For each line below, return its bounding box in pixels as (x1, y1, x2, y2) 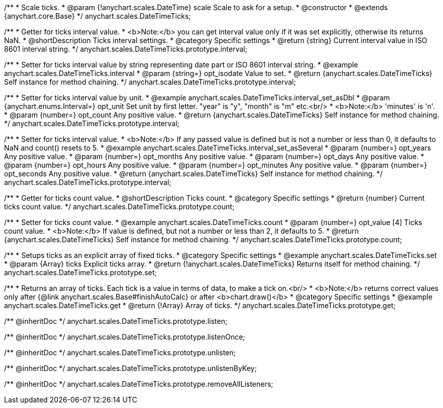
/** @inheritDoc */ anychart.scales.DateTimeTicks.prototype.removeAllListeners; (4, 380, 273, 388)
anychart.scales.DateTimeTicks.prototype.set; (4, 268, 157, 277)
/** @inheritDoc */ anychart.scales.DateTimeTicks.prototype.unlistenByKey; (4, 364, 257, 373)
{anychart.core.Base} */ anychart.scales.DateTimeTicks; (4, 12, 191, 20)
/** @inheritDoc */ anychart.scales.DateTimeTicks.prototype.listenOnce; (4, 332, 246, 341)
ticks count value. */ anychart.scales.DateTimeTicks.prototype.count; (4, 202, 234, 211)
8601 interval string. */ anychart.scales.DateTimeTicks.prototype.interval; (4, 45, 248, 53)
